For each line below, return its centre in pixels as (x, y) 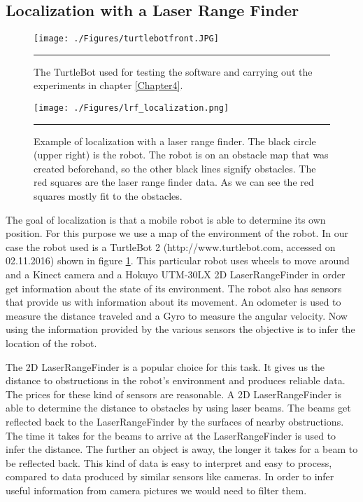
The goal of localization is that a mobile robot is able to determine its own (166, 219)
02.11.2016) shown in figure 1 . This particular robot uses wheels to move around (178, 260)
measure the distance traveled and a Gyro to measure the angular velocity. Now (177, 315)
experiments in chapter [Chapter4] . (108, 85)
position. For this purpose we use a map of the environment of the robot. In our (177, 233)
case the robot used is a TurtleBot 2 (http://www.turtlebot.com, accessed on (171, 246)
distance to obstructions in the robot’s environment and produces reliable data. (176, 380)
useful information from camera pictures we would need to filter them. (156, 490)
